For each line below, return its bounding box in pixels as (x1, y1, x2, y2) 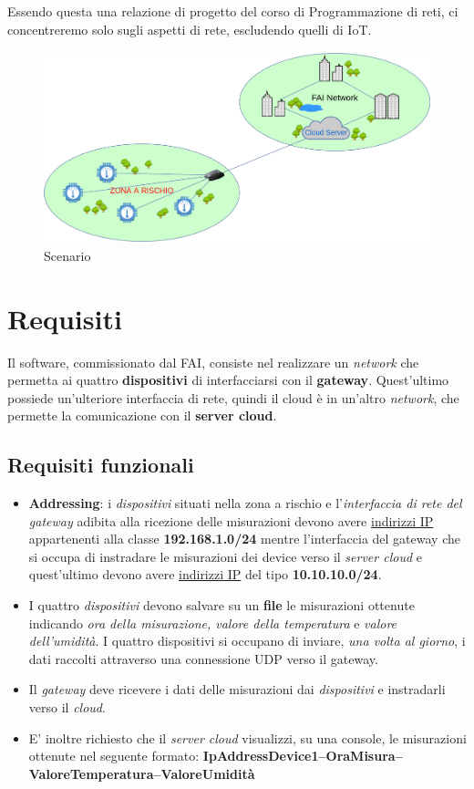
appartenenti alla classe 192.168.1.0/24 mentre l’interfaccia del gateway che (28, 529, 460, 548)
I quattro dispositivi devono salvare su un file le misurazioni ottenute (28, 596, 415, 615)
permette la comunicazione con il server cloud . (7, 406, 277, 425)
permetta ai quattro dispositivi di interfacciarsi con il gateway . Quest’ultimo (7, 370, 449, 389)
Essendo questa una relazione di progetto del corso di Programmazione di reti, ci (7, 2, 459, 20)
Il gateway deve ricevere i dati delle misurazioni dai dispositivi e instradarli (28, 680, 446, 699)
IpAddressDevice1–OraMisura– (202, 746, 403, 765)
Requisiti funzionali (7, 451, 194, 479)
